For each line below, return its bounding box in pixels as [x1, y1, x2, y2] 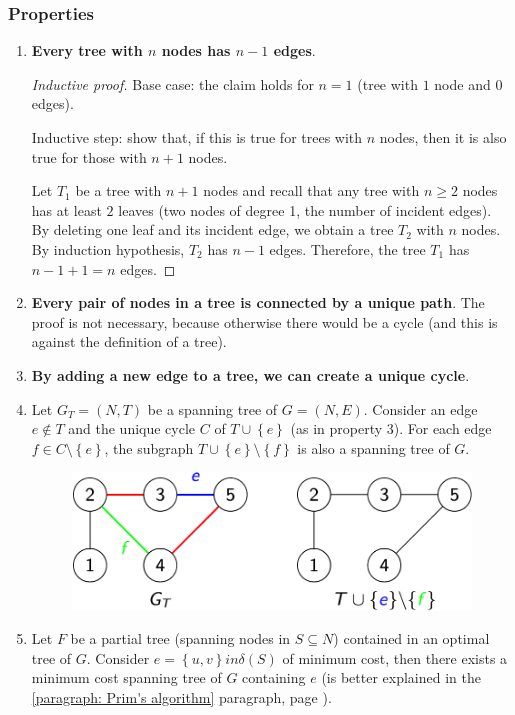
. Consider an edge [363, 398, 478, 419]
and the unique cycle [68, 418, 196, 439]
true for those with [31, 146, 147, 167]
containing [242, 667, 306, 688]
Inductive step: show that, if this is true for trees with [31, 127, 363, 147]
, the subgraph [104, 437, 194, 458]
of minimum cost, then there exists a [282, 647, 508, 668]
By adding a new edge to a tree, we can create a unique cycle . [31, 364, 470, 385]
